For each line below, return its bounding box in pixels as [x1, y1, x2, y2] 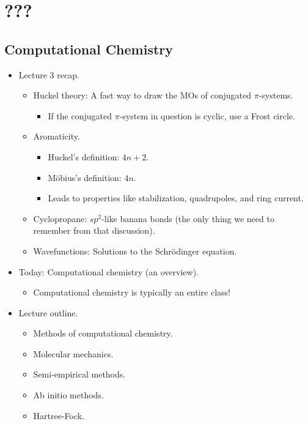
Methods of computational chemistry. [33, 327, 173, 340]
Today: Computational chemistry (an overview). [18, 265, 199, 278]
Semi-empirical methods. [33, 368, 126, 381]
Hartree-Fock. [33, 409, 85, 422]
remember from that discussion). [33, 224, 155, 237]
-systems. [258, 89, 293, 102]
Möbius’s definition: [48, 171, 122, 184]
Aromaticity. [33, 130, 80, 143]
